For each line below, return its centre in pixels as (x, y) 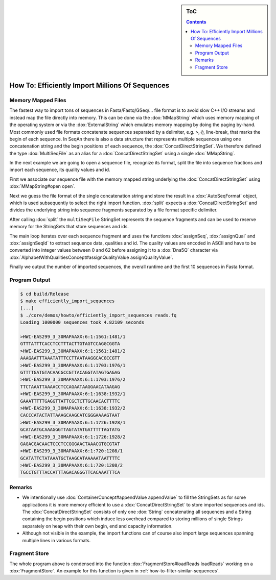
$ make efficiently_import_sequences (67, 301)
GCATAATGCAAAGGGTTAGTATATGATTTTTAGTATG (70, 430)
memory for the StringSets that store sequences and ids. (69, 227)
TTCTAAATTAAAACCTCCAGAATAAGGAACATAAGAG (70, 386)
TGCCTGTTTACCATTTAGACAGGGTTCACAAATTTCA (70, 473)
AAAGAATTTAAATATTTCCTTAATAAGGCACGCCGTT (70, 358)
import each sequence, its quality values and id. (60, 170)
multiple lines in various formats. (56, 540)
